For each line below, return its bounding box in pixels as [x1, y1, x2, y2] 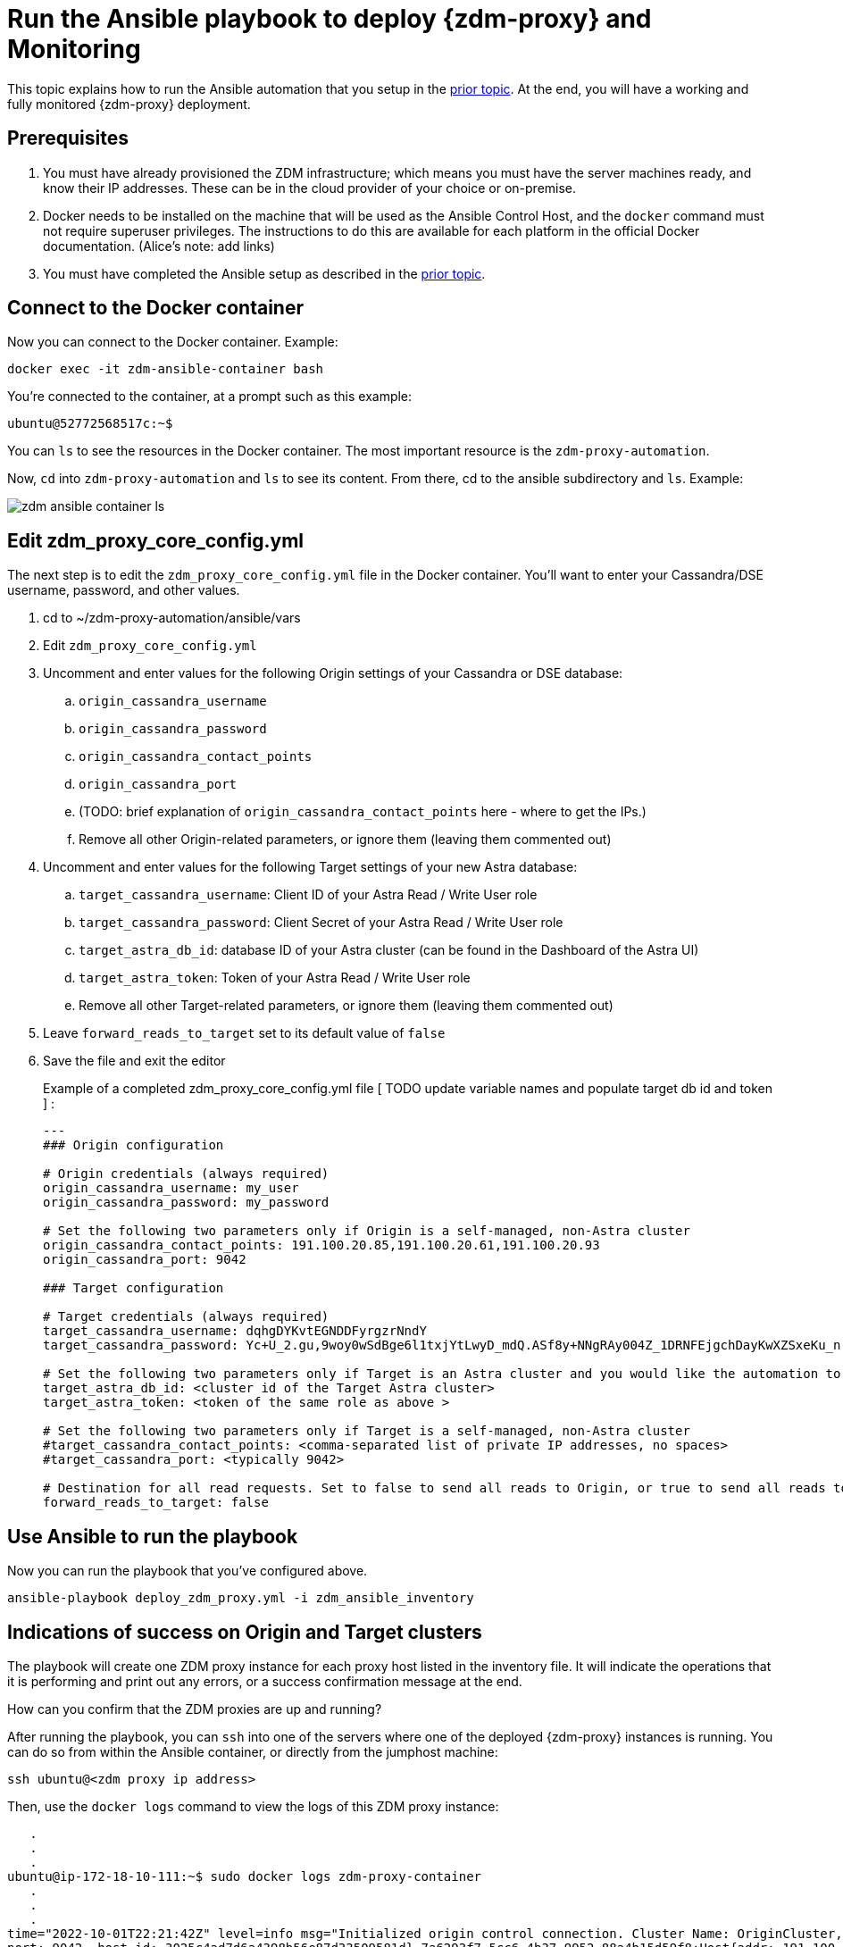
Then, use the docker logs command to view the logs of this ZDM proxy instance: [7, 1798, 499, 1814]
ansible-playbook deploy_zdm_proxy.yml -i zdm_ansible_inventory [7, 1591, 474, 1606]
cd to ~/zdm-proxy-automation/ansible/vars [43, 610, 301, 626]
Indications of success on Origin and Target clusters [7, 1620, 482, 1643]
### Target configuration [43, 1281, 224, 1296]
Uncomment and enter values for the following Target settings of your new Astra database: [43, 859, 578, 875]
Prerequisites [7, 127, 129, 150]
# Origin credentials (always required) [43, 1166, 330, 1182]
